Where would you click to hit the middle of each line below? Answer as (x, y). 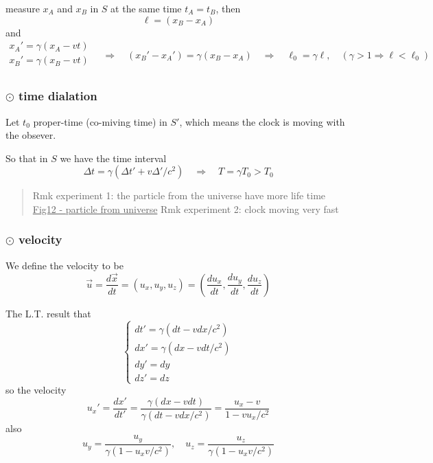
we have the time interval (113, 158)
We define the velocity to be (65, 265)
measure (23, 8)
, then (228, 8)
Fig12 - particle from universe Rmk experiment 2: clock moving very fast (186, 208)
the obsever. (31, 135)
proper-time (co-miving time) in (100, 121)
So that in (27, 158)
